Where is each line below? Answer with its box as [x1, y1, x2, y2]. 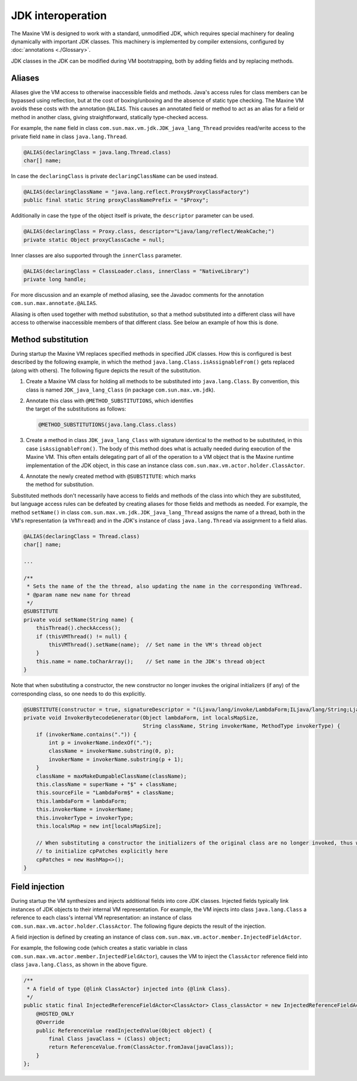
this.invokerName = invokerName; [36, 806, 134, 813]
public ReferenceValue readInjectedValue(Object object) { [36, 1027, 212, 1034]
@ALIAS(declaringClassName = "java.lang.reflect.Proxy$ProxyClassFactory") [23, 188, 250, 195]
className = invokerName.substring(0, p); [48, 748, 175, 754]
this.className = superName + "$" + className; [36, 781, 178, 788]
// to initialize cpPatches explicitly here [36, 848, 168, 855]
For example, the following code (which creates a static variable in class [11, 945, 187, 952]
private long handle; [23, 276, 87, 283]
